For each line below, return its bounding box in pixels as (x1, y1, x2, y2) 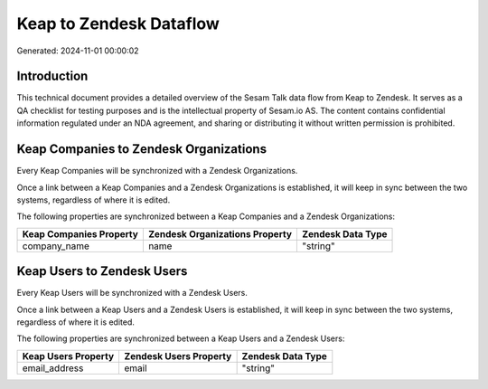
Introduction (16, 69, 89, 84)
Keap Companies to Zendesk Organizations (16, 141, 267, 157)
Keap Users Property (22, 349, 115, 362)
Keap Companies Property (22, 227, 139, 240)
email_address (22, 362, 84, 375)
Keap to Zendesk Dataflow (16, 14, 221, 33)
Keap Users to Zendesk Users (16, 263, 188, 280)
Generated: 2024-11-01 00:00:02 (16, 45, 139, 56)
